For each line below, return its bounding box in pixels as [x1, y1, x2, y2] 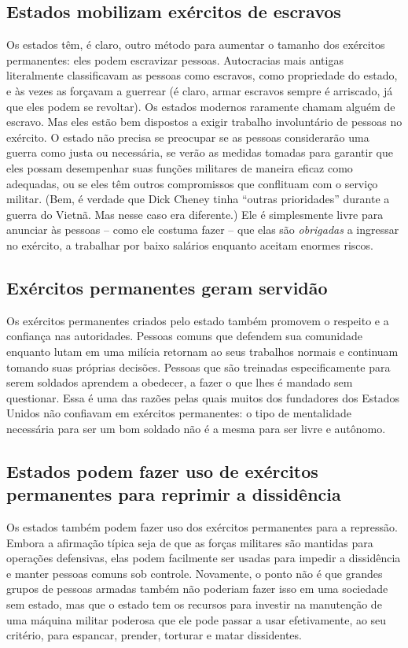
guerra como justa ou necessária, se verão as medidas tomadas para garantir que [6, 144, 393, 161]
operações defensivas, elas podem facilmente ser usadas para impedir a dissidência [6, 550, 401, 566]
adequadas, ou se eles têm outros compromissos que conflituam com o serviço [6, 175, 378, 191]
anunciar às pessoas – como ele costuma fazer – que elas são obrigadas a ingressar [6, 221, 399, 238]
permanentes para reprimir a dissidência [6, 482, 341, 506]
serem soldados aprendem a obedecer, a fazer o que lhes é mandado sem [6, 374, 353, 391]
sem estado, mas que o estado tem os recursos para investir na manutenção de [6, 596, 382, 613]
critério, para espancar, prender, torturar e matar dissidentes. [6, 627, 302, 643]
